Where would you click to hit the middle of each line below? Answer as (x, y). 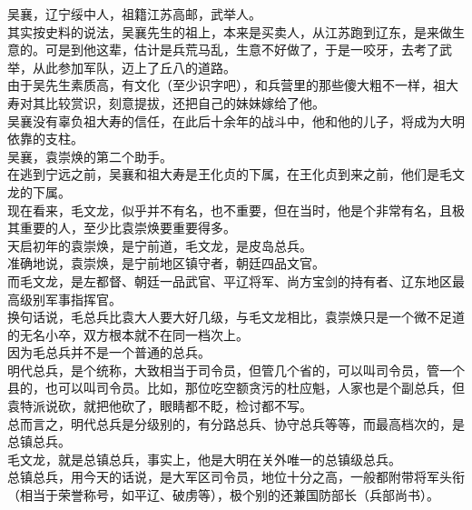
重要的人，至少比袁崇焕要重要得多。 (128, 228)
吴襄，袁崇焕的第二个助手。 (90, 156)
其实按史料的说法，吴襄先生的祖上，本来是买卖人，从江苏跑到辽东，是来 (223, 31)
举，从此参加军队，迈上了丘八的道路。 (122, 67)
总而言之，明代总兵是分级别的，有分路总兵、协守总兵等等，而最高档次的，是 (236, 423)
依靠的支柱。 (45, 139)
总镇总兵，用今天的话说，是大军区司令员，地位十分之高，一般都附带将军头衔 (236, 477)
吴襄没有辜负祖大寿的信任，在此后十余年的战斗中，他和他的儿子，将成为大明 (236, 120)
